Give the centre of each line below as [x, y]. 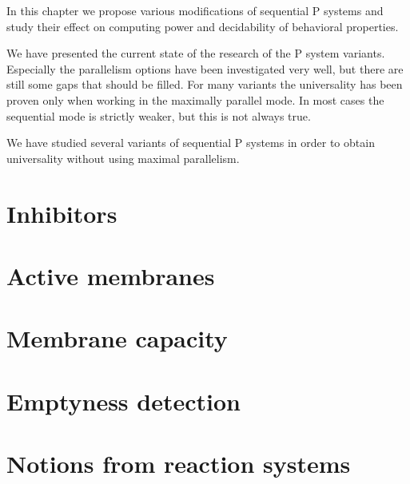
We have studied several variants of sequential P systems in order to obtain [191, 143]
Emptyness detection [123, 401]
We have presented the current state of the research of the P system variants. [196, 53]
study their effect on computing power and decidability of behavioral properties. [203, 26]
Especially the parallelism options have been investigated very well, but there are [205, 68]
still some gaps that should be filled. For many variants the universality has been [205, 84]
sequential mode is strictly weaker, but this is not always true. [159, 115]
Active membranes [111, 275]
